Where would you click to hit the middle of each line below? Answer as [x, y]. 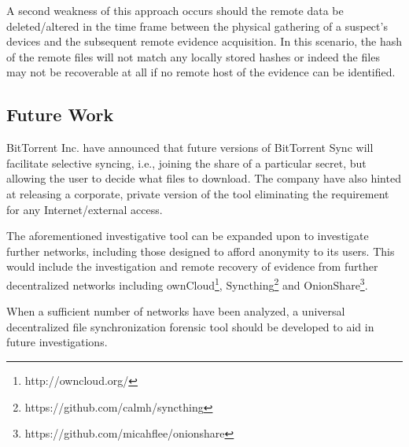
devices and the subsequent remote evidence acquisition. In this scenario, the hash [204, 41]
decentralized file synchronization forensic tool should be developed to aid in [190, 326]
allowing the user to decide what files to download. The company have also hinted [204, 178]
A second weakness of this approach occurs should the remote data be [175, 10]
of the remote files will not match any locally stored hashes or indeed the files [193, 56]
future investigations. [57, 342]
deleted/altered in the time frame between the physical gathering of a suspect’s [197, 26]
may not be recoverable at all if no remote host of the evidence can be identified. [201, 72]
